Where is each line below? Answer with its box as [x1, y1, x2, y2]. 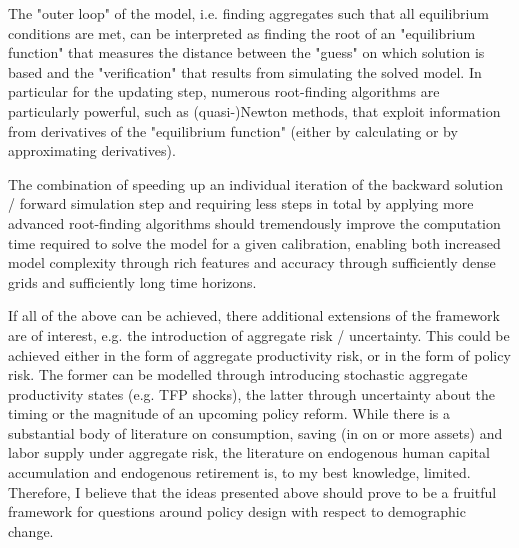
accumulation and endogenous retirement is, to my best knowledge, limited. [8, 462, 471, 483]
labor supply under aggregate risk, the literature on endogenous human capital [8, 442, 490, 463]
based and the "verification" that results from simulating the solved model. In [8, 61, 482, 82]
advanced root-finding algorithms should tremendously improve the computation [8, 212, 501, 233]
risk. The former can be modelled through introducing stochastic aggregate [8, 364, 468, 385]
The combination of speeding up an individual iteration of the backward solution [8, 173, 503, 194]
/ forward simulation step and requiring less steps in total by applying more [8, 193, 474, 214]
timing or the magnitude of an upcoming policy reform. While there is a [8, 403, 451, 424]
